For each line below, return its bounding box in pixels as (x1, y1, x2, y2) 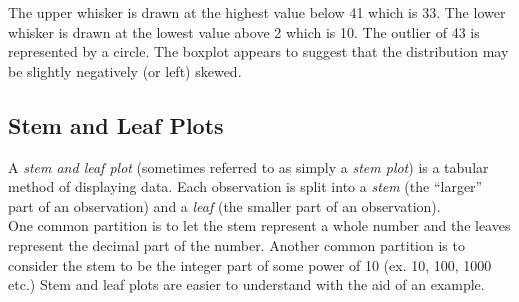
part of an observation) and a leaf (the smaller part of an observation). (8, 195, 441, 216)
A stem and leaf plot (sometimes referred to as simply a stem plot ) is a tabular (8, 156, 489, 177)
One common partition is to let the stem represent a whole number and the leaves (8, 215, 511, 236)
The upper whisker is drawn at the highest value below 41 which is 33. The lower (8, 2, 506, 22)
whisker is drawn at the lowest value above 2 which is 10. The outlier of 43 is (8, 21, 480, 42)
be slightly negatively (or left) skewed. (8, 60, 242, 81)
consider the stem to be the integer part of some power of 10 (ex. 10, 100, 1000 (8, 254, 492, 275)
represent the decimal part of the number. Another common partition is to (8, 234, 465, 255)
